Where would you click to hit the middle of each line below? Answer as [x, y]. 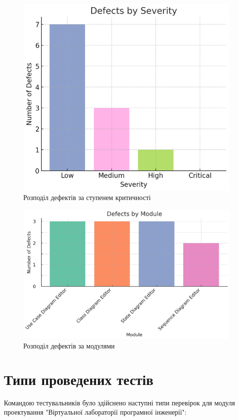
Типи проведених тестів [79, 379]
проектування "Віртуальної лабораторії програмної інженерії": [95, 412]
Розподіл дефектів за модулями [69, 345]
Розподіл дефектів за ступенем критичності [87, 197]
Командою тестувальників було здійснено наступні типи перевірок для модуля [119, 402]
